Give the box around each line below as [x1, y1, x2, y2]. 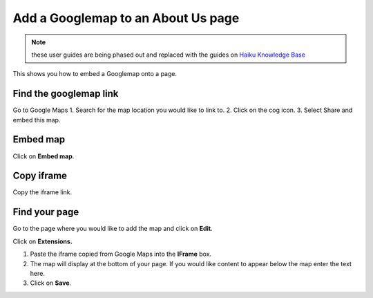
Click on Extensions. [12, 237, 73, 245]
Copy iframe [12, 170, 68, 182]
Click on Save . [30, 279, 72, 287]
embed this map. [12, 115, 61, 124]
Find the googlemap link [12, 88, 119, 100]
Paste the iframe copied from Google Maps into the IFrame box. [30, 250, 212, 259]
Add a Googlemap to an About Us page [12, 10, 240, 26]
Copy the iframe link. [12, 188, 73, 196]
